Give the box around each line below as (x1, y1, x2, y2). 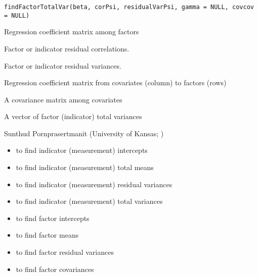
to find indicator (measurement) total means (16, 162, 154, 173)
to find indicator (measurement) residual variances (16, 179, 173, 189)
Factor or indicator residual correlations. (4, 43, 130, 53)
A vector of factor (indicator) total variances (4, 111, 142, 122)
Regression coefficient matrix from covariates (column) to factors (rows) (4, 77, 227, 88)
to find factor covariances (16, 263, 94, 274)
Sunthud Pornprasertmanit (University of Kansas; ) (4, 128, 164, 138)
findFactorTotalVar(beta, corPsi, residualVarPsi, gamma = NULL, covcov (4, 4, 254, 11)
